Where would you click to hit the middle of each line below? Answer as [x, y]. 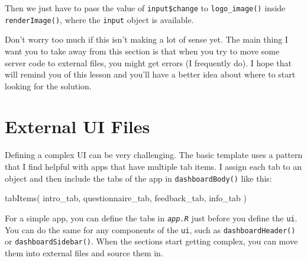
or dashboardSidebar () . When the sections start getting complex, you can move [151, 241]
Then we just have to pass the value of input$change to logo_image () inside [145, 8]
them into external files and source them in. [84, 252]
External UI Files [77, 126]
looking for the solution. [48, 86]
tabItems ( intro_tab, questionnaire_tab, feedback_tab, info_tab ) [126, 198]
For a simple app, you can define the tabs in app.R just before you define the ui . [151, 217]
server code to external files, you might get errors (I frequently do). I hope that [148, 62]
